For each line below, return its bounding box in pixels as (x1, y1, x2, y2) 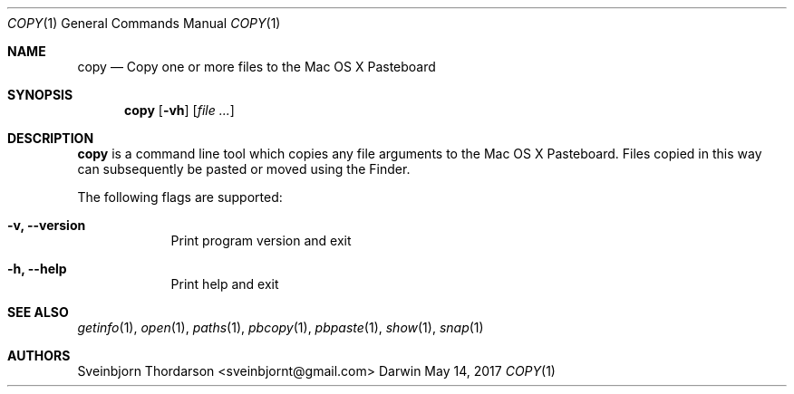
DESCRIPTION (7, 130, 94, 146)
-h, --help (7, 261, 67, 276)
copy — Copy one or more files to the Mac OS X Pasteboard (77, 59, 436, 74)
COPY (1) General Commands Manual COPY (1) (7, 15, 281, 31)
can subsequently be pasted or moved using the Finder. (77, 161, 411, 177)
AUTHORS (7, 348, 71, 363)
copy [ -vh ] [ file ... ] (124, 102, 235, 118)
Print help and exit (170, 276, 279, 292)
